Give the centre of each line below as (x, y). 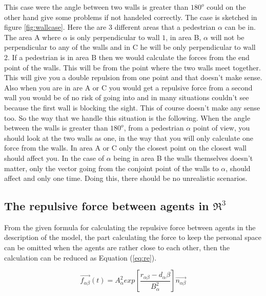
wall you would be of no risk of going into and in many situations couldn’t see (127, 97)
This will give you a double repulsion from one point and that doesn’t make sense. (133, 77)
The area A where (33, 37)
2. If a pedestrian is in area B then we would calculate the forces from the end (127, 57)
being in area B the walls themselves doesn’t (183, 158)
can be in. (240, 27)
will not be (227, 37)
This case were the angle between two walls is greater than (96, 7)
